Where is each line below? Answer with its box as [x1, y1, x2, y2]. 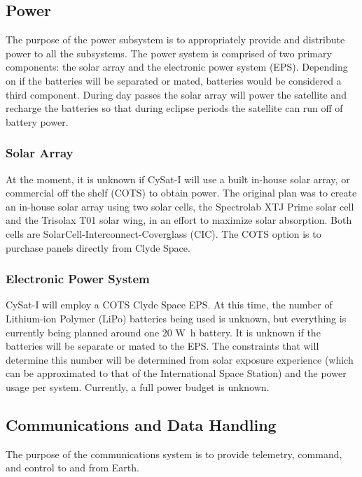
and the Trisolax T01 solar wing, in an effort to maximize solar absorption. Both [6, 213, 352, 227]
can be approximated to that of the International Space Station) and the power [6, 366, 347, 380]
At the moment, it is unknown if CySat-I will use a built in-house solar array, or [6, 171, 350, 186]
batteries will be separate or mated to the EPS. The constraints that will [6, 339, 319, 353]
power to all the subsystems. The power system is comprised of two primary [6, 45, 332, 60]
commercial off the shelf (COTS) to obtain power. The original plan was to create [6, 185, 357, 200]
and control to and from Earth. [6, 460, 139, 475]
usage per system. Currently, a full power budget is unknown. [6, 379, 270, 394]
